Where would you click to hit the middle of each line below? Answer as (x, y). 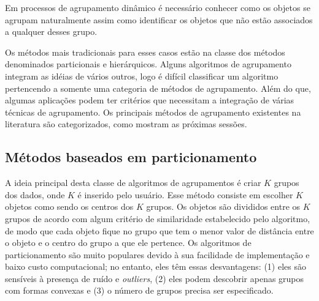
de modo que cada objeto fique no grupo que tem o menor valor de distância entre (159, 230)
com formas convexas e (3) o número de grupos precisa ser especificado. (139, 290)
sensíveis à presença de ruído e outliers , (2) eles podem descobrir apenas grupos (155, 278)
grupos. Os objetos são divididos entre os (223, 206)
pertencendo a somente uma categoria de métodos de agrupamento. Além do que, (158, 88)
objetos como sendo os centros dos (69, 206)
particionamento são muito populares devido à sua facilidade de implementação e (157, 254)
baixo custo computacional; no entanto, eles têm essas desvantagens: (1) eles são (156, 266)
